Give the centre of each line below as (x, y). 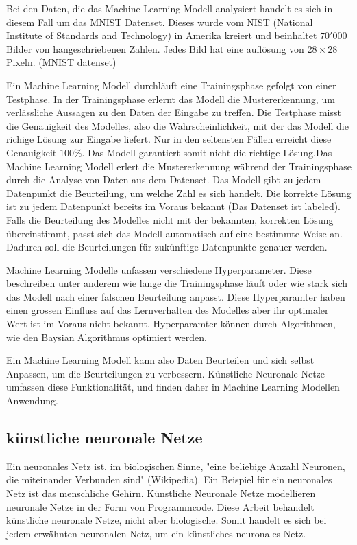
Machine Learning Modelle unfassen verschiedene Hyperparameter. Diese (159, 269)
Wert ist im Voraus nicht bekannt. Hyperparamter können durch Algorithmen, (171, 324)
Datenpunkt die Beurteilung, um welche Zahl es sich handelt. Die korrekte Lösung (179, 193)
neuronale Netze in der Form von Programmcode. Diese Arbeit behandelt (160, 506)
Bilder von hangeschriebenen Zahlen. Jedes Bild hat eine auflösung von (155, 48)
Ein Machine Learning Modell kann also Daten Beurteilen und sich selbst (160, 360)
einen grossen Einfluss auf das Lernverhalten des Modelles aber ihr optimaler (168, 310)
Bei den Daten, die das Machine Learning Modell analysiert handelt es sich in (170, 8)
